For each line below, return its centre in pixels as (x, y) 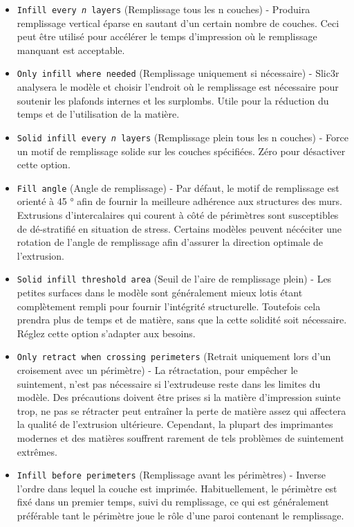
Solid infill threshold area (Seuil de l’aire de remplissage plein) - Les (174, 279)
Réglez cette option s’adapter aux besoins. (106, 333)
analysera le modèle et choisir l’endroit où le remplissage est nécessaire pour (178, 87)
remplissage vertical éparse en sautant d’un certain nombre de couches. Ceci (178, 23)
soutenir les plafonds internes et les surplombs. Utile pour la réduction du (173, 100)
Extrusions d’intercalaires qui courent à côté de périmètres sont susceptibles (178, 214)
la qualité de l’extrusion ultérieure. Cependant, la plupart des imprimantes (175, 424)
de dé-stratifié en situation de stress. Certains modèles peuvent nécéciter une (179, 228)
